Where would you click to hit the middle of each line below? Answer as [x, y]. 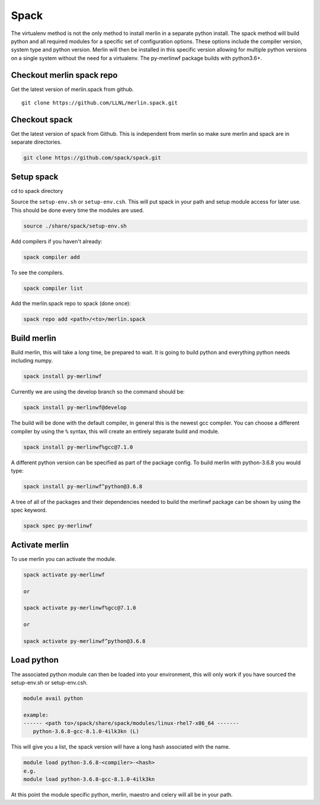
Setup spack [35, 177]
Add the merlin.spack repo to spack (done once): [71, 303]
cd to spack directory [37, 191]
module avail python [53, 698]
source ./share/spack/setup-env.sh [75, 226]
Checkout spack [42, 120]
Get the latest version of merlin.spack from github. [72, 89]
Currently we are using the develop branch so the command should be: [98, 392]
